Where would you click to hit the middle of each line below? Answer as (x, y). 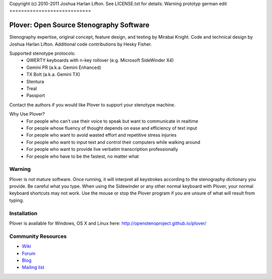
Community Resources (38, 236)
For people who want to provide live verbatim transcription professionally (102, 149)
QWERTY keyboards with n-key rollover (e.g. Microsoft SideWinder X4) (100, 60)
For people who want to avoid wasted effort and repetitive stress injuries (101, 135)
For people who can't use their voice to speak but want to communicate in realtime (112, 121)
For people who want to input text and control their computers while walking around (113, 142)
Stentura (35, 81)
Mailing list (33, 267)
